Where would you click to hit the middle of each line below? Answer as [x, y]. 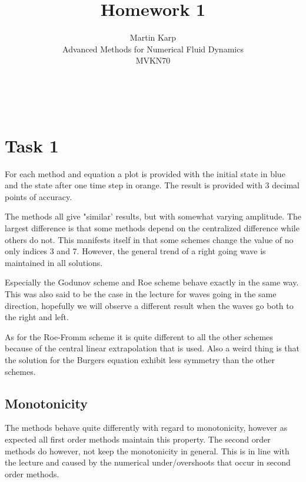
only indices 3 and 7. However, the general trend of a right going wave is [135, 251]
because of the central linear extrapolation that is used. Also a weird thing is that [152, 348]
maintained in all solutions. [54, 262]
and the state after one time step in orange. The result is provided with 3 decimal [152, 185]
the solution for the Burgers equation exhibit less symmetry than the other [140, 359]
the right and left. [37, 317]
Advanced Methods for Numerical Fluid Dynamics [153, 49]
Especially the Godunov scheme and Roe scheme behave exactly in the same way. [152, 282]
